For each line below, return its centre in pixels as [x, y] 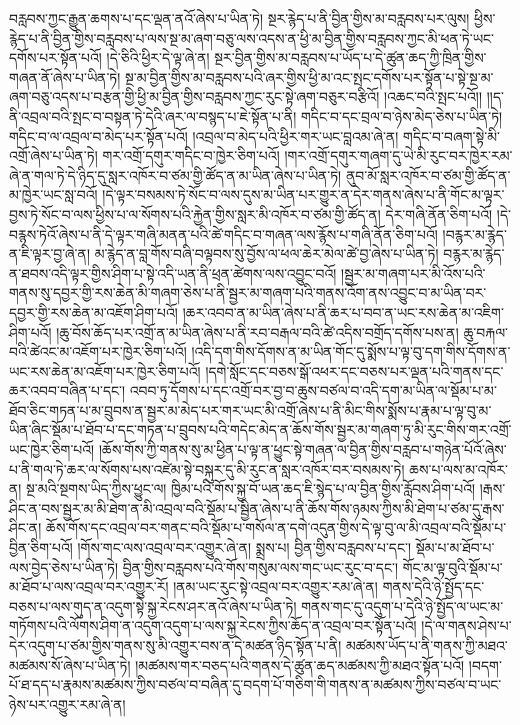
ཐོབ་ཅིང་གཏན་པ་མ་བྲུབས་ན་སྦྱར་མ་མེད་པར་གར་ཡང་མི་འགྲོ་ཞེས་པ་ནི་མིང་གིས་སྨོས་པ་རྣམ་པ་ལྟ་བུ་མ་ [250, 409]
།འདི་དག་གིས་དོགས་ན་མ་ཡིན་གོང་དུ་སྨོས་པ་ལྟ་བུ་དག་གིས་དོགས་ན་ [351, 351]
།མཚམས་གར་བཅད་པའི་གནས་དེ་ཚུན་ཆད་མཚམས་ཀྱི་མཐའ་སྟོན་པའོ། [300, 664]
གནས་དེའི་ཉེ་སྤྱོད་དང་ [433, 586]
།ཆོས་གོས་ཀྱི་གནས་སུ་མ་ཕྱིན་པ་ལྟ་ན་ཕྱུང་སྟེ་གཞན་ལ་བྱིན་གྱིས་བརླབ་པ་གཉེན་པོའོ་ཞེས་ [302, 449]
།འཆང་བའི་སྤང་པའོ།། [433, 96]
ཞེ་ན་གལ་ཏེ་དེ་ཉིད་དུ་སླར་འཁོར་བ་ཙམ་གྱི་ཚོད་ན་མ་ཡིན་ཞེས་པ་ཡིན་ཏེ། [175, 174]
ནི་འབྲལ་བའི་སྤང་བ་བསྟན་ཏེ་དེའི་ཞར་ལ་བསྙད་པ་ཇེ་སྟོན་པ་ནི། [153, 115]
